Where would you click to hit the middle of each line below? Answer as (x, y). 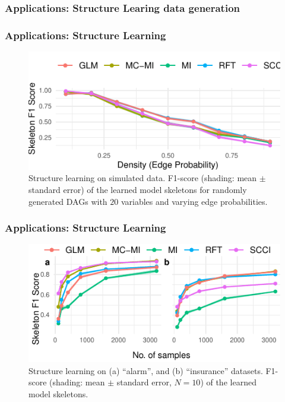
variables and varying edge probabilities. (194, 201)
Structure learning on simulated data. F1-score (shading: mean (143, 178)
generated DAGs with (68, 201)
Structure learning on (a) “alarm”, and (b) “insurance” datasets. (146, 370)
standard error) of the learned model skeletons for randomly (138, 189)
